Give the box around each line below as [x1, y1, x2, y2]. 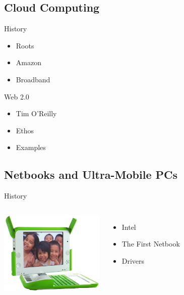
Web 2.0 [4, 91, 29, 102]
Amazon [16, 57, 41, 68]
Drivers [121, 255, 145, 266]
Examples [16, 142, 46, 153]
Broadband [16, 74, 50, 84]
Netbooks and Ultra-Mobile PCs [4, 167, 178, 182]
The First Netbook [121, 238, 180, 249]
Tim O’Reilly [16, 108, 57, 119]
